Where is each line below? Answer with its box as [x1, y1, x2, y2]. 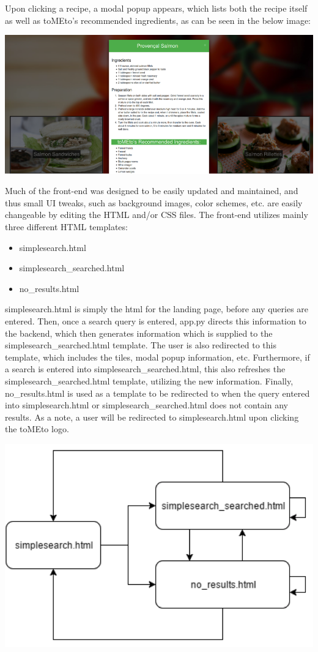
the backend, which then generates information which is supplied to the [5, 326, 273, 339]
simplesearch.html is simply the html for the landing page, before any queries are [5, 302, 309, 315]
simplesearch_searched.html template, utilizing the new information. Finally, [5, 374, 294, 387]
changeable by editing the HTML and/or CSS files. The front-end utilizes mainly [5, 208, 308, 221]
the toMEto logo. [5, 422, 69, 435]
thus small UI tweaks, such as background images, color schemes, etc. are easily [5, 196, 303, 209]
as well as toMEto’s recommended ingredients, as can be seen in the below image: [5, 13, 311, 26]
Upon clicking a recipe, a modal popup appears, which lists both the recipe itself [5, 2, 308, 14]
